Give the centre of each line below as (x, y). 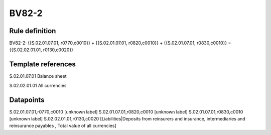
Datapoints (27, 100)
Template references (43, 64)
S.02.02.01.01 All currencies (38, 85)
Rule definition (33, 31)
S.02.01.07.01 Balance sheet (38, 76)
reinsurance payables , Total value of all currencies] (63, 126)
